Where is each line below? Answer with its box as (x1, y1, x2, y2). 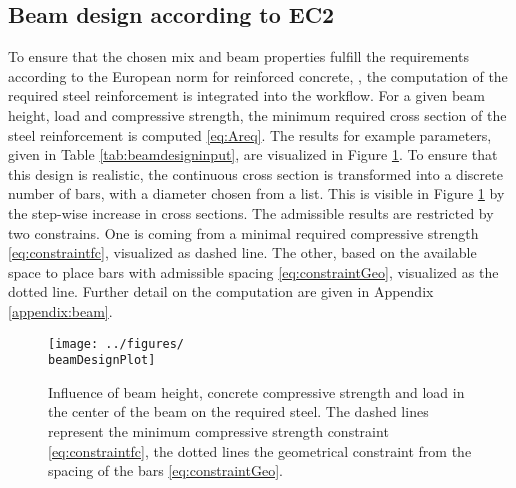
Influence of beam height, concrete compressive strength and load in (48, 381, 465, 402)
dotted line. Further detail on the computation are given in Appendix (8, 281, 434, 302)
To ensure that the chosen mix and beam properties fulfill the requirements (8, 46, 469, 67)
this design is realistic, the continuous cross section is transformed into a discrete (8, 163, 503, 184)
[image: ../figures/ (48, 336, 185, 351)
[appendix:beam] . (8, 300, 113, 321)
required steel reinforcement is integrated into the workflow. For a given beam (8, 85, 485, 106)
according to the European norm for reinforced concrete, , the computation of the (8, 65, 508, 86)
